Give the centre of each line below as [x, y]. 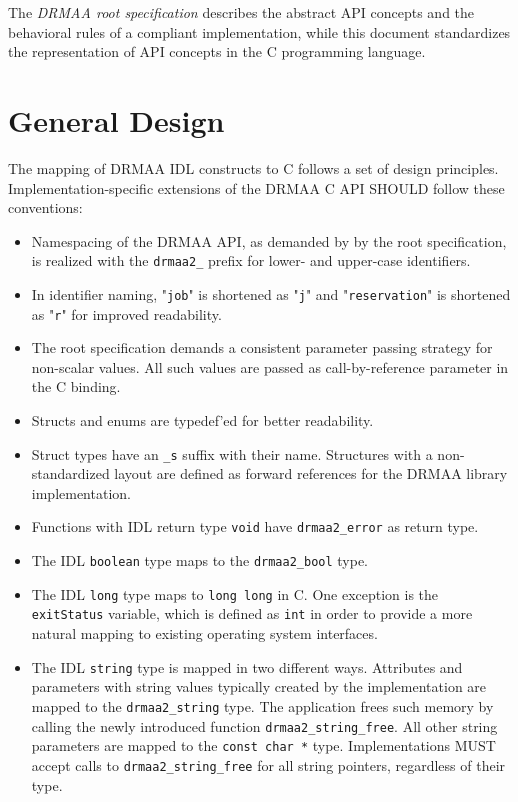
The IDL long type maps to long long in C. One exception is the [235, 593]
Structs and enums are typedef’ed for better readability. [202, 420]
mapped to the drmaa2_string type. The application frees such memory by [262, 705]
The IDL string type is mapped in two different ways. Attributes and [247, 666]
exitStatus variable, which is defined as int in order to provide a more [252, 613]
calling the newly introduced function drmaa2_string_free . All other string [264, 725]
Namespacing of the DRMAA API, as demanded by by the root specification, [269, 240]
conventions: [45, 207]
